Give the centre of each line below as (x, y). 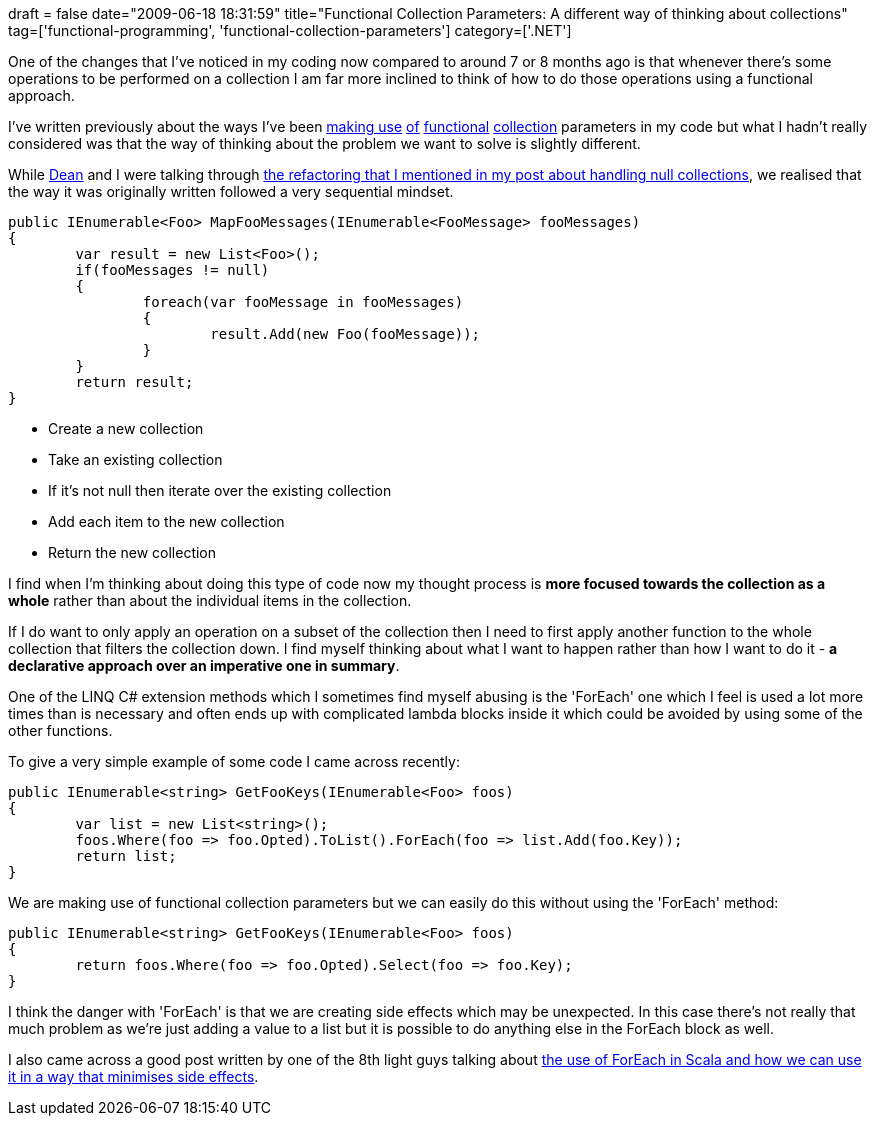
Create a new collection (126, 428)
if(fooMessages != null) (172, 270)
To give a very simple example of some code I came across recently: (234, 761)
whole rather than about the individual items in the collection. (210, 600)
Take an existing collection (135, 459)
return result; (134, 382)
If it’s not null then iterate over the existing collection (220, 490)
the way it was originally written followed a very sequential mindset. (231, 191)
